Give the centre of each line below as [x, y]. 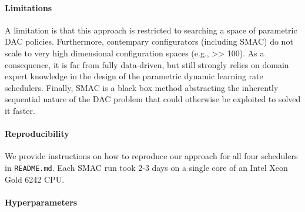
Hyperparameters [41, 202]
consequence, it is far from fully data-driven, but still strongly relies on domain [147, 64]
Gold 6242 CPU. [35, 179]
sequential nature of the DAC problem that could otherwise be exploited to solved [153, 99]
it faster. [20, 110]
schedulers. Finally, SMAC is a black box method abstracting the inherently [142, 87]
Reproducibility [37, 134]
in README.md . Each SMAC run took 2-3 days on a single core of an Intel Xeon [146, 167]
